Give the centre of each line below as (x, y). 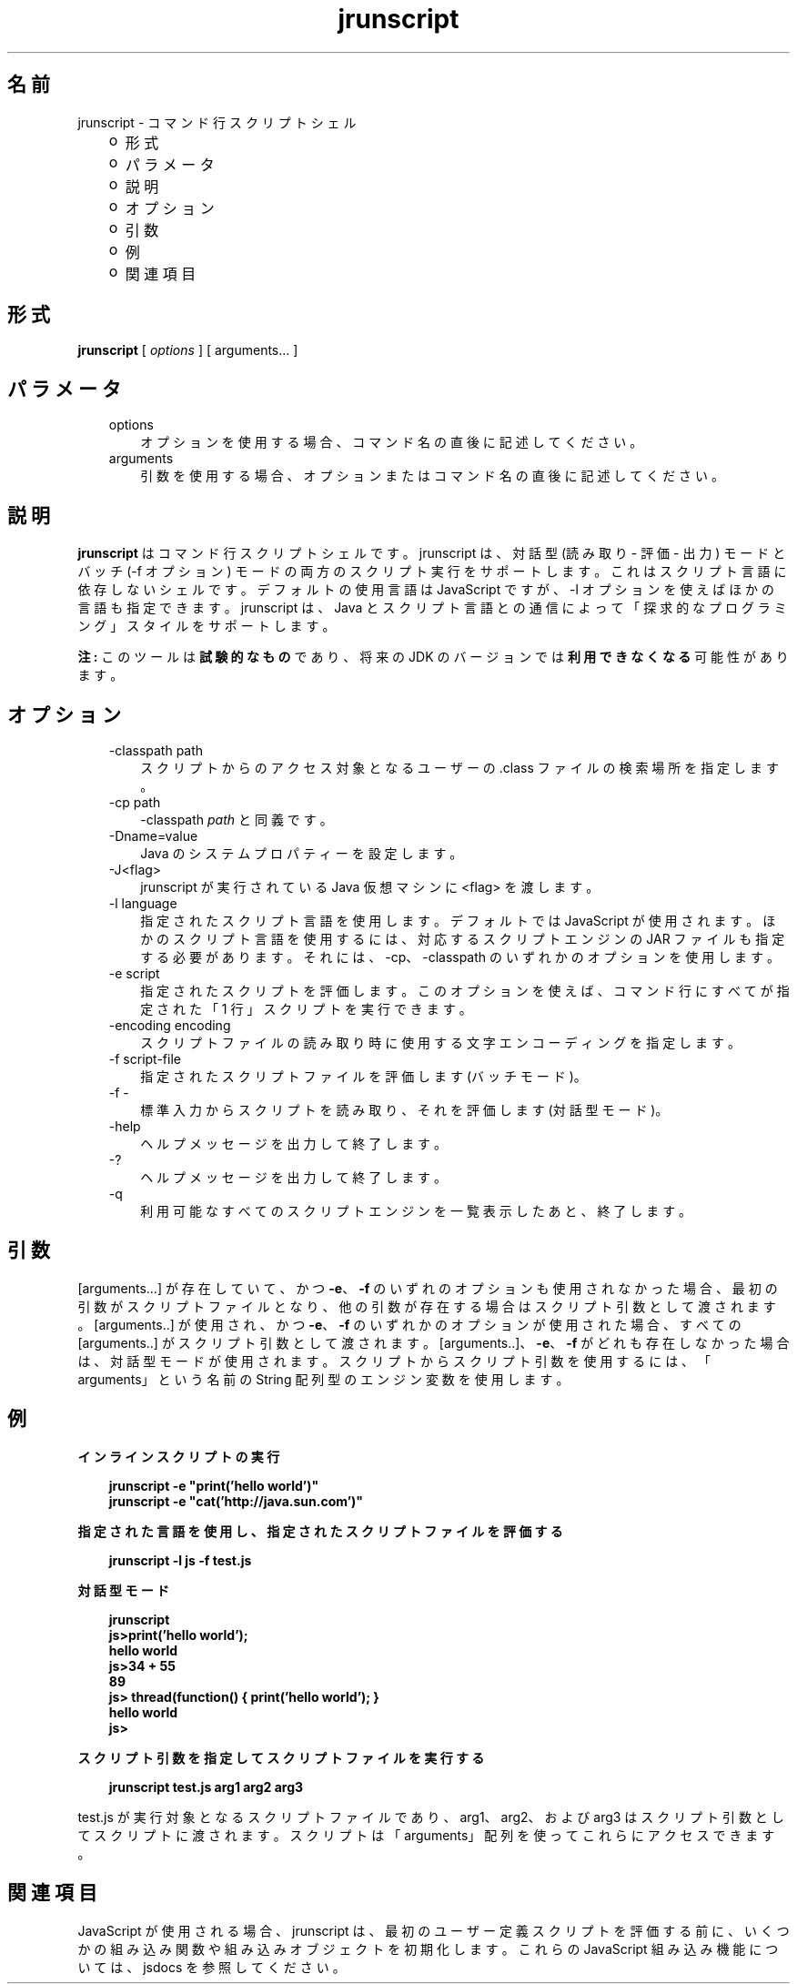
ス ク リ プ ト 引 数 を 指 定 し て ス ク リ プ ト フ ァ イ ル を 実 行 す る (281, 1757)
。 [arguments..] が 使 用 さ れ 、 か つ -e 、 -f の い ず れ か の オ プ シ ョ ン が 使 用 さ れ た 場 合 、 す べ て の (409, 1324)
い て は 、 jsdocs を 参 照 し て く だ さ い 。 (212, 1967)
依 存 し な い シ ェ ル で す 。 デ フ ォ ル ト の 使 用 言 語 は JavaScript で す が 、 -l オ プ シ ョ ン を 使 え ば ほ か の (426, 590)
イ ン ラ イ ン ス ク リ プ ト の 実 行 (179, 1456)
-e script (134, 973)
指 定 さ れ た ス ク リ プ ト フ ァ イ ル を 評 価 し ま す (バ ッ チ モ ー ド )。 (363, 1076)
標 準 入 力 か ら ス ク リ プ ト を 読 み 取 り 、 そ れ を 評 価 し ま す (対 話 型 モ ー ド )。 (404, 1109)
